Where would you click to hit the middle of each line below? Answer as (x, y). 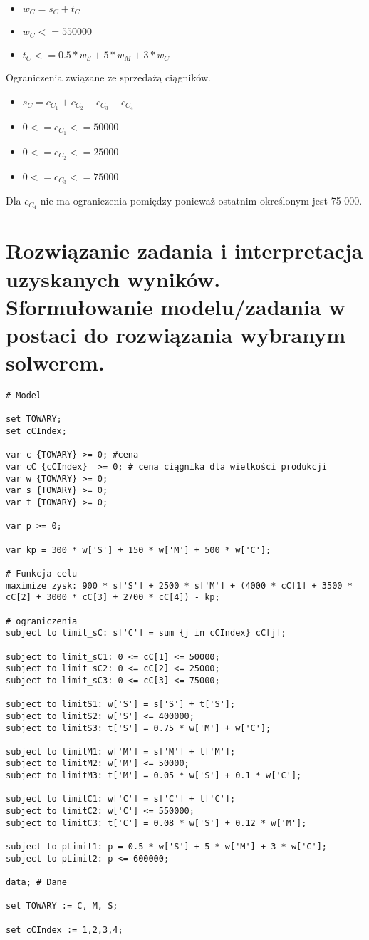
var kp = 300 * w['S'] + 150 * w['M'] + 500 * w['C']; (139, 550)
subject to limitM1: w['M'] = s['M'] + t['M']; (121, 752)
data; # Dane (36, 883)
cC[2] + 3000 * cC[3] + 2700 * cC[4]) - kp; (113, 598)
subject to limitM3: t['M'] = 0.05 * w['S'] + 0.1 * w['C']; (154, 776)
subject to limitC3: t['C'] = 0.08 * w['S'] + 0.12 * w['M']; (156, 823)
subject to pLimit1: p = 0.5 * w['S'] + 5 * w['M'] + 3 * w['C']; (167, 847)
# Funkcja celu (42, 573)
